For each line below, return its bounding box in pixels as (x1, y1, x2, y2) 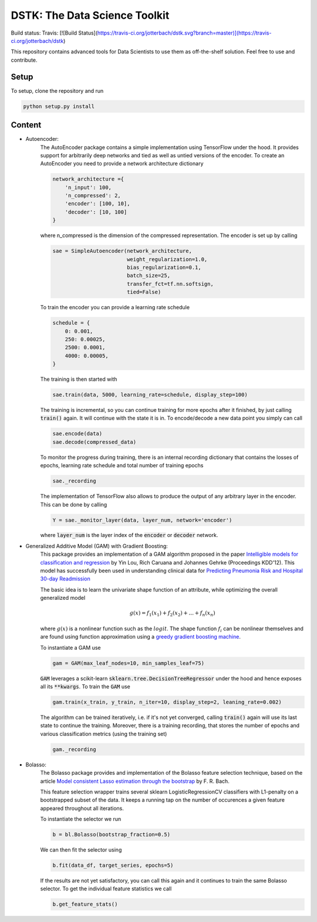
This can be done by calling (40, 501, 107, 508)
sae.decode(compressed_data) (52, 438, 137, 445)
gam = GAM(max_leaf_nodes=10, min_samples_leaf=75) (52, 660, 205, 666)
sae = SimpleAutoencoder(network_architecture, (52, 248, 192, 255)
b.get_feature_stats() (52, 901, 118, 908)
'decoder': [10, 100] (65, 208, 127, 215)
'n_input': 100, (65, 184, 112, 191)
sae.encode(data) (52, 430, 103, 437)
